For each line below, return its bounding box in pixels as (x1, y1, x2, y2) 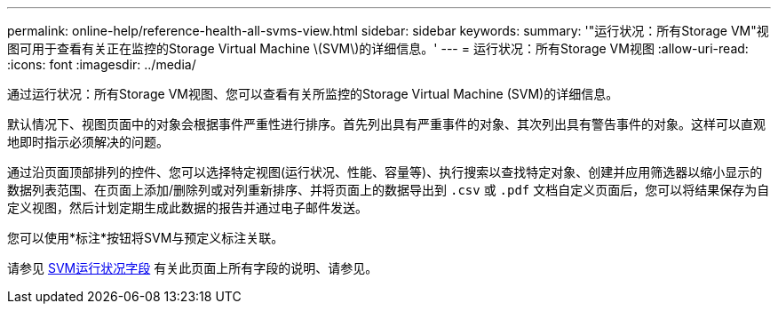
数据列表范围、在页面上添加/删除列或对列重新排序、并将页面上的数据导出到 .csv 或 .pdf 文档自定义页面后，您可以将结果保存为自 (7, 182, 770, 197)
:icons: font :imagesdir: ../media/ (7, 57, 196, 72)
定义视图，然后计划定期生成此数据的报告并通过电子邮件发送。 (7, 200, 368, 215)
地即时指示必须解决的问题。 (7, 134, 169, 149)
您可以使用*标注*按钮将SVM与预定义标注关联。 (7, 230, 284, 245)
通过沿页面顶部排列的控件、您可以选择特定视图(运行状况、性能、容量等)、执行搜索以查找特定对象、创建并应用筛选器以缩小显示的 (7, 164, 763, 179)
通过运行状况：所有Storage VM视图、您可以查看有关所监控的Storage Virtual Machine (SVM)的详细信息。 (7, 86, 619, 101)
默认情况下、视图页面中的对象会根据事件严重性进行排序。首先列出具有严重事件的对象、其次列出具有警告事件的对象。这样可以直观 (7, 116, 766, 132)
